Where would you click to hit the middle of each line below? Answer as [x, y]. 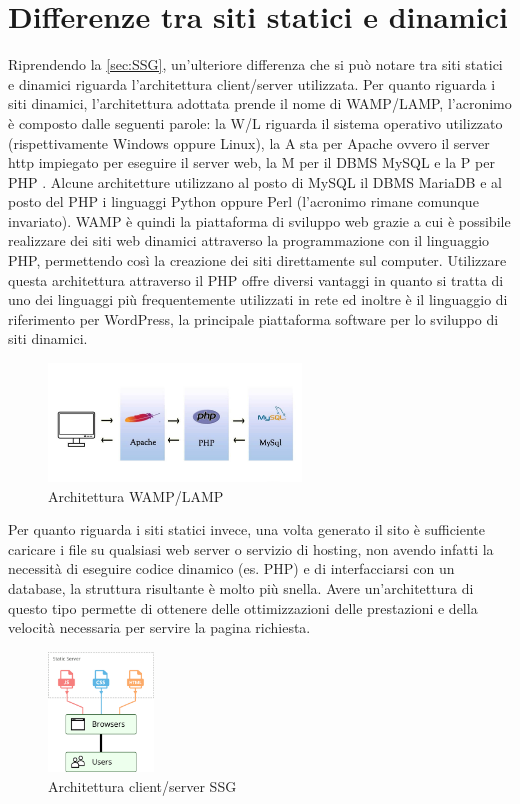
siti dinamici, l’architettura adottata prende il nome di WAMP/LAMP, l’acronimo [260, 103]
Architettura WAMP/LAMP [136, 495]
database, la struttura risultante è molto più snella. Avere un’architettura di [241, 588]
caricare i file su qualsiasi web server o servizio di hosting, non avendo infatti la [251, 548]
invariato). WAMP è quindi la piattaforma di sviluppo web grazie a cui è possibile [259, 220]
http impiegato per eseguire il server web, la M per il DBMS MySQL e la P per [251, 162]
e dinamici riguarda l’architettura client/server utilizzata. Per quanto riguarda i [252, 83]
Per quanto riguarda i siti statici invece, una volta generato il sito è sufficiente [247, 529]
